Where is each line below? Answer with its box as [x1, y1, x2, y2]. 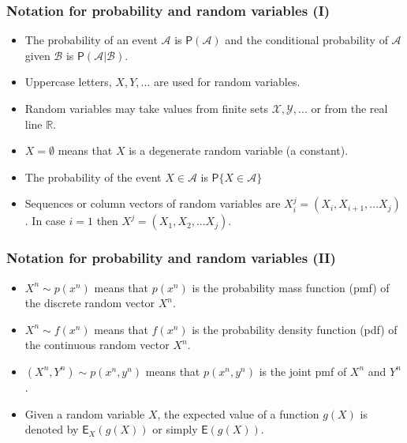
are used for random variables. [153, 73, 301, 90]
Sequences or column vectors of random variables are [24, 195, 281, 212]
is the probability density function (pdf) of [192, 321, 398, 337]
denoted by [24, 421, 79, 437]
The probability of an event [24, 32, 158, 48]
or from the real [311, 100, 388, 116]
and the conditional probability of [225, 32, 388, 48]
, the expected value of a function [157, 405, 319, 422]
